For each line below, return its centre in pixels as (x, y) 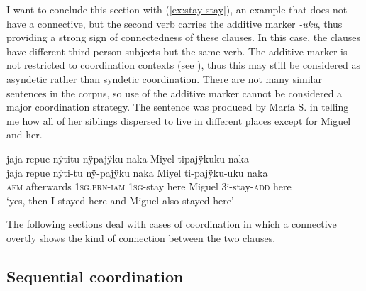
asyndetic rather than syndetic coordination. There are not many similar (164, 78)
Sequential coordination (95, 276)
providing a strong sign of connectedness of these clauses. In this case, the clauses (184, 37)
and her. (24, 134)
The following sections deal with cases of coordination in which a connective (172, 224)
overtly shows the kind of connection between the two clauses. (141, 237)
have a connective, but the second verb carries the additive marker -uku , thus (174, 23)
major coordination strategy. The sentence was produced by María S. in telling (178, 107)
